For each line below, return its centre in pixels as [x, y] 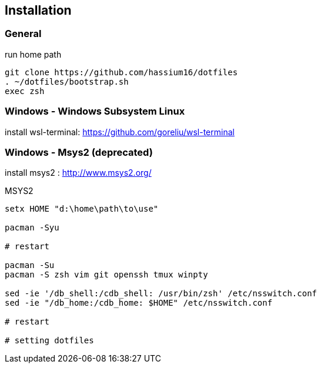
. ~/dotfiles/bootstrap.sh [67, 81]
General [23, 34]
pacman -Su [30, 265]
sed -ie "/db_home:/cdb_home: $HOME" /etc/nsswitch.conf [139, 303]
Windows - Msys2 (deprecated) [79, 152]
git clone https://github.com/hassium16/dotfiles [121, 72]
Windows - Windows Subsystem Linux [95, 111]
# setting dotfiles [49, 341]
